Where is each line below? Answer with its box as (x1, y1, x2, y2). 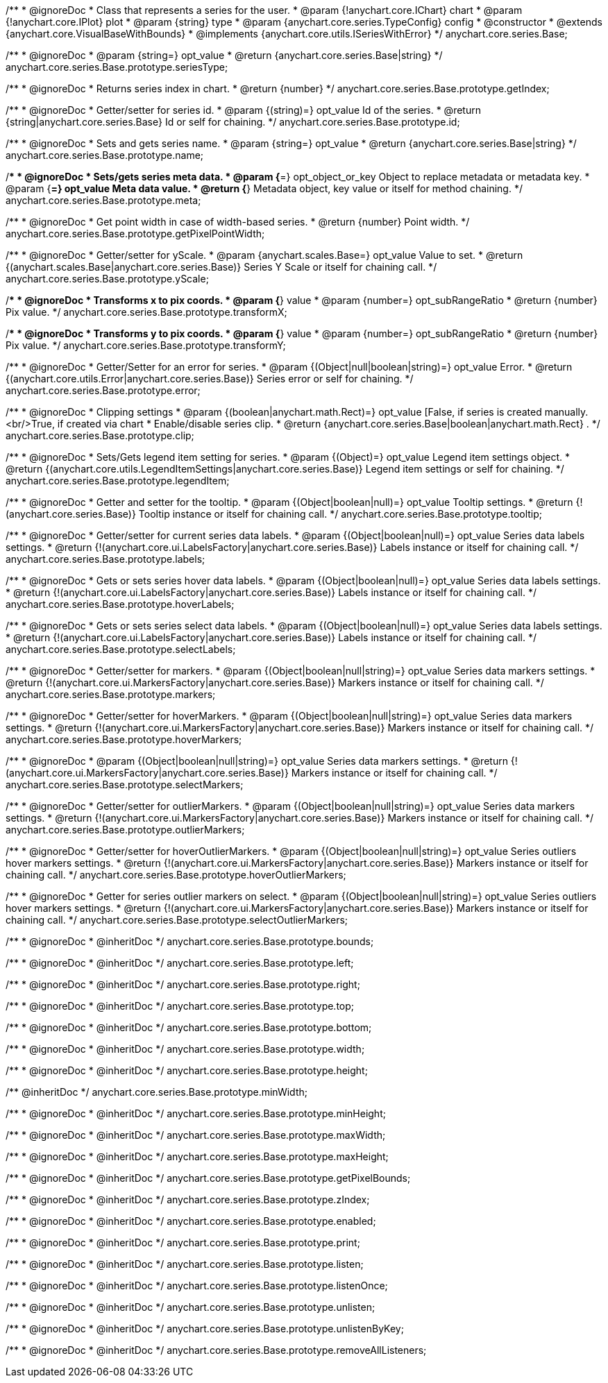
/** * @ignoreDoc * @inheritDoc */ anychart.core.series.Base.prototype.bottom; (6, 1021, 372, 1033)
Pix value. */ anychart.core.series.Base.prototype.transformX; (6, 306, 287, 318)
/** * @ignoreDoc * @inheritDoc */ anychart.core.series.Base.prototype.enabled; (6, 1215, 376, 1227)
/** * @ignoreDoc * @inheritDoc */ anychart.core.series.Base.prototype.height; (6, 1064, 368, 1076)
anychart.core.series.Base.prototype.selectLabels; (6, 643, 236, 655)
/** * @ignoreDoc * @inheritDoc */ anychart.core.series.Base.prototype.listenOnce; (6, 1280, 388, 1291)
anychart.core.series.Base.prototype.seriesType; (6, 61, 228, 73)
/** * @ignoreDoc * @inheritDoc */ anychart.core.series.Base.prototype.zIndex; (6, 1194, 370, 1205)
